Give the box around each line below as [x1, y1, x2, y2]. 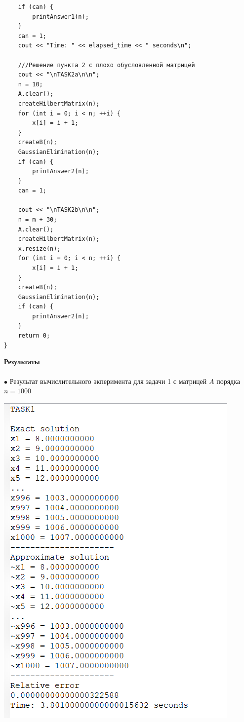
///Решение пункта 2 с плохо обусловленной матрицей [18, 61, 195, 69]
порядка [216, 376, 241, 386]
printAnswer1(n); [32, 13, 89, 20]
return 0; [18, 332, 50, 340]
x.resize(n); [18, 245, 61, 252]
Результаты [4, 356, 40, 367]
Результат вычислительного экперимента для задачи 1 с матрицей [9, 376, 207, 386]
